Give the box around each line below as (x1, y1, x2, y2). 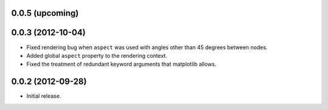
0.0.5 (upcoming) (11, 8, 79, 18)
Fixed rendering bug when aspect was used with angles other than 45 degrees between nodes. (26, 43, 268, 51)
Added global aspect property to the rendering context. (26, 52, 168, 59)
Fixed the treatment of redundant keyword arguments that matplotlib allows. (26, 61, 217, 68)
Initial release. (26, 92, 61, 100)
